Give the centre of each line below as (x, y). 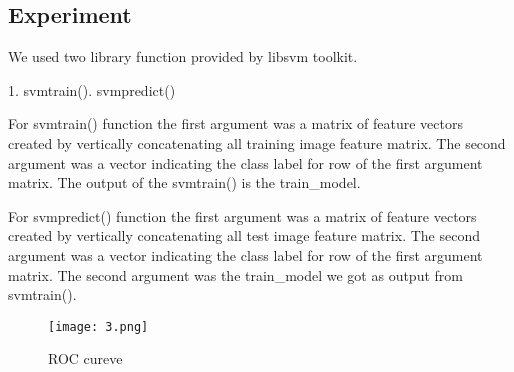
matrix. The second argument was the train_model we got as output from (235, 274)
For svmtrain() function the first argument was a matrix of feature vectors (235, 123)
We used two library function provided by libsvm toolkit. (183, 56)
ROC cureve (85, 358)
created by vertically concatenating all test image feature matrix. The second (244, 235)
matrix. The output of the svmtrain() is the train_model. (184, 182)
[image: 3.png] (98, 326)
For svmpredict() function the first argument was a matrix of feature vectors (242, 215)
